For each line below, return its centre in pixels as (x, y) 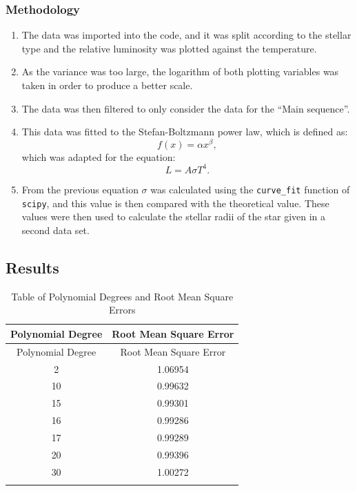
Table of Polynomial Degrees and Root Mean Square (122, 296)
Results (32, 267)
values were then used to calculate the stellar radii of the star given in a (174, 216)
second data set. (55, 230)
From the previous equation (80, 189)
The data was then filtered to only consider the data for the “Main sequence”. (186, 108)
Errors (122, 310)
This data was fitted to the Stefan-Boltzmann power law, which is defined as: (185, 132)
